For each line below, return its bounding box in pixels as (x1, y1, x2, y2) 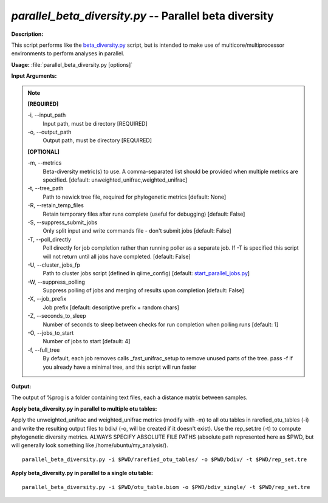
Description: (11, 30, 44, 38)
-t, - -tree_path (27, 185, 64, 192)
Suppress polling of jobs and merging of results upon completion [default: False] (43, 287, 244, 294)
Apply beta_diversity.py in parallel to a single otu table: (11, 470, 153, 477)
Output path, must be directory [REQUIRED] (43, 137, 152, 144)
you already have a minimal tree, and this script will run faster (43, 363, 197, 371)
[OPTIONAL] (27, 148, 60, 155)
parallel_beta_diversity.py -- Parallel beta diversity (11, 9, 274, 22)
